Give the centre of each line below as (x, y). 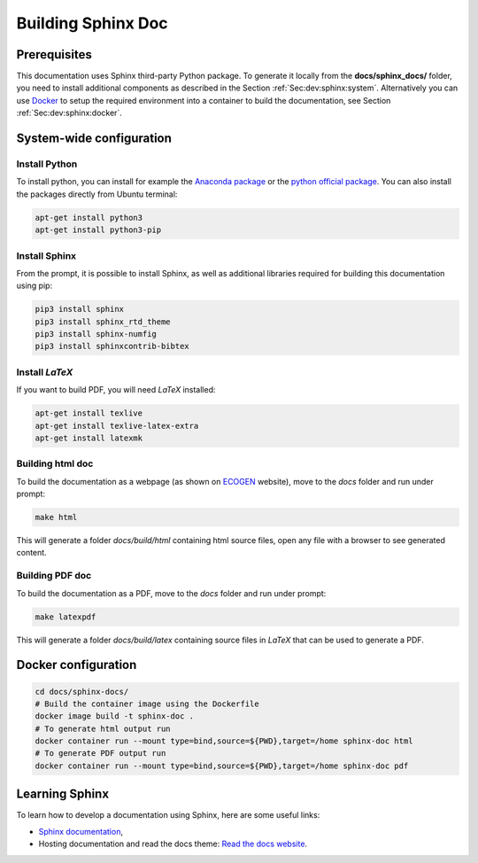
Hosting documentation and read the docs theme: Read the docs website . (173, 844)
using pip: (35, 286)
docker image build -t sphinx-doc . (115, 716)
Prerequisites (54, 54)
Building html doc (55, 463)
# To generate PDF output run (100, 754)
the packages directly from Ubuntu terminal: (97, 194)
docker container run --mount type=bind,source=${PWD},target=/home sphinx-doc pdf (222, 766)
